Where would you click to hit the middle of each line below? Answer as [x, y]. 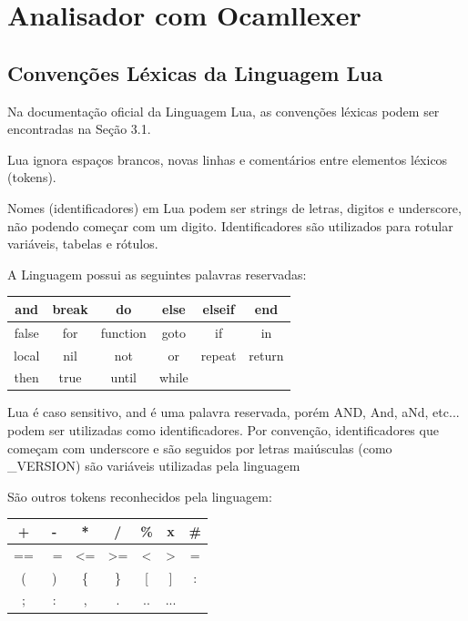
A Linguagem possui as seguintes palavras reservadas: [157, 274]
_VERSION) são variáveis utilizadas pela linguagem [154, 466]
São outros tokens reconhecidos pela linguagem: [140, 496]
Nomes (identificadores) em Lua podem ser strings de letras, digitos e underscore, [234, 207]
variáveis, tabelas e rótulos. [83, 244]
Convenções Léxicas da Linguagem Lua [195, 72]
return [266, 355]
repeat [219, 355]
